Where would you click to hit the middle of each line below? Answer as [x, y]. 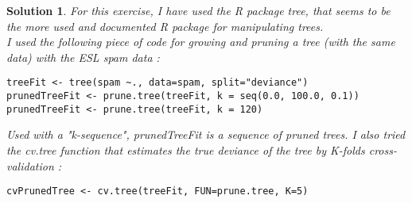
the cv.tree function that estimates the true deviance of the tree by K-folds [186, 149]
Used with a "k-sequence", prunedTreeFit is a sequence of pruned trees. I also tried [206, 134]
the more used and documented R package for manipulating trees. [165, 26]
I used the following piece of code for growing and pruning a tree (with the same [201, 42]
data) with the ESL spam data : [83, 57]
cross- [383, 149]
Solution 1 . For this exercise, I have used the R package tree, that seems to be [198, 10]
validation [30, 165]
